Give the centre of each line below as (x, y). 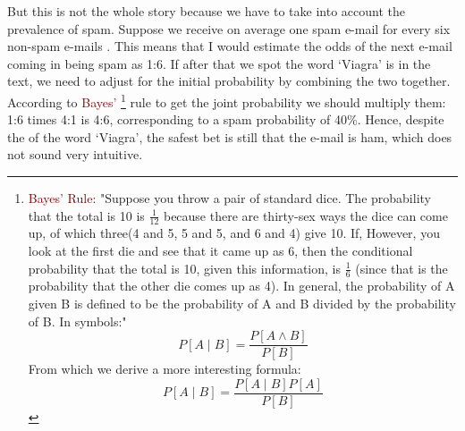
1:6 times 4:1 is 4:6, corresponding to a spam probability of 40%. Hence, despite (226, 119)
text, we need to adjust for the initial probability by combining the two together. (229, 81)
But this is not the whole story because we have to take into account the (206, 11)
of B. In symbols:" (77, 321)
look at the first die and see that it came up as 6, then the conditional (220, 251)
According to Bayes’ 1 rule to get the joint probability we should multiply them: (227, 100)
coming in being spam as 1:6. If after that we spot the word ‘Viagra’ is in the (219, 63)
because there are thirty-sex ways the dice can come (305, 215)
